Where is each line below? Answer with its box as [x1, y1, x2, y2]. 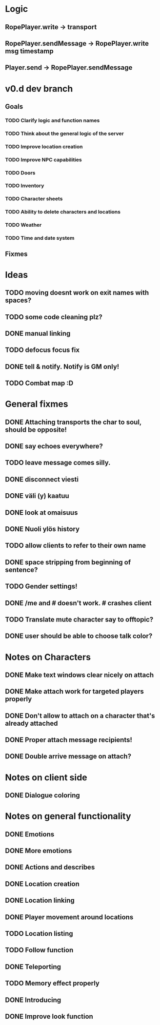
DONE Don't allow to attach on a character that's [5, 712, 155, 720]
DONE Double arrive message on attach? [5, 752, 132, 761]
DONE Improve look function [5, 1012, 94, 1021]
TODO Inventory [5, 182, 44, 189]
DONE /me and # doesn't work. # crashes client [5, 599, 152, 607]
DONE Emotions [5, 830, 55, 838]
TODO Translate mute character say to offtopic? [5, 615, 154, 623]
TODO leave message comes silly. [5, 459, 111, 467]
